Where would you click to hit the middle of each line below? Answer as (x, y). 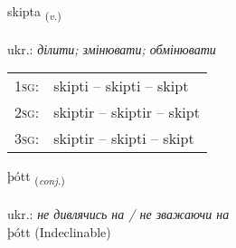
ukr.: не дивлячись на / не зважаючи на (118, 214)
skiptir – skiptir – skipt (127, 112)
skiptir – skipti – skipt (124, 138)
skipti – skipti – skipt (121, 86)
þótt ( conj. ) (36, 177)
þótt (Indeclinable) (59, 231)
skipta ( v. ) (34, 12)
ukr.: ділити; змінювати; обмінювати (112, 48)
